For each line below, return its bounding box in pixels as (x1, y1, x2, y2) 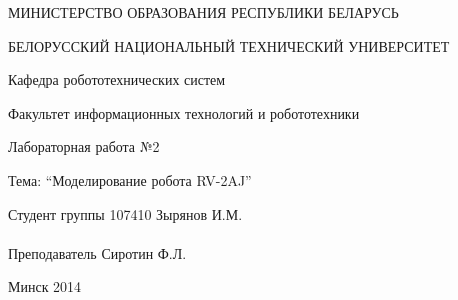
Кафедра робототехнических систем (8, 69, 226, 90)
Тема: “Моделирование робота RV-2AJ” (8, 169, 252, 190)
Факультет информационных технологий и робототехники (8, 102, 360, 123)
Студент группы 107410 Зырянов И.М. (8, 203, 243, 224)
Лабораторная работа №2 (8, 136, 160, 157)
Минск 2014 (8, 276, 82, 297)
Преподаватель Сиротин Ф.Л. (8, 242, 187, 263)
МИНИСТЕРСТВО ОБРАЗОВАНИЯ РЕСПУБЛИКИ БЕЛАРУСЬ (8, 2, 399, 22)
